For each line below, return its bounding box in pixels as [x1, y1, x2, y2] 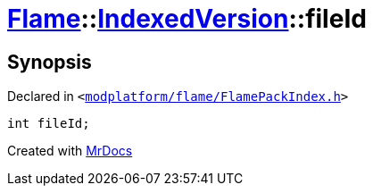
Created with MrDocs [7, 143, 133, 159]
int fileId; [7, 116, 90, 131]
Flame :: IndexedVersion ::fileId [7, 4, 367, 34]
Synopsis [7, 50, 92, 73]
